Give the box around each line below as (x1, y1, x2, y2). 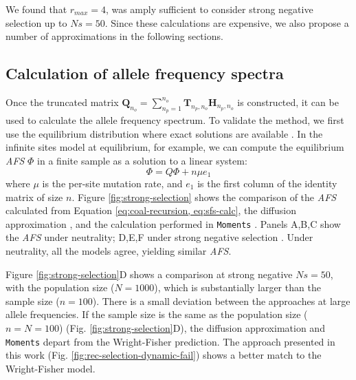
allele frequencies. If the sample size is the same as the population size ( (5, 307, 308, 321)
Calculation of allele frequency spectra (5, 63, 284, 84)
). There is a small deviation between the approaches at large (92, 293, 351, 308)
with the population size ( (5, 280, 115, 295)
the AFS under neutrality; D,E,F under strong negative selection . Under (5, 230, 313, 244)
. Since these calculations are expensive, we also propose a (104, 15, 349, 30)
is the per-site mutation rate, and (42, 176, 183, 191)
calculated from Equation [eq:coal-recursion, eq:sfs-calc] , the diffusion (5, 203, 296, 218)
